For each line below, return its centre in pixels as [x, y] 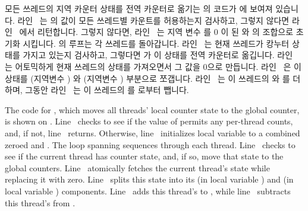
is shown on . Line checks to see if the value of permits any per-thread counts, [149, 121]
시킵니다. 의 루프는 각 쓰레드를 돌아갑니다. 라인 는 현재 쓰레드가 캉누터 [156, 43]
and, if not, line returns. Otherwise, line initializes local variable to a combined [153, 132]
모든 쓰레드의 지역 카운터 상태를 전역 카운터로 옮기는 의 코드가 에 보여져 [139, 8]
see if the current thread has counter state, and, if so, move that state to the [144, 156]
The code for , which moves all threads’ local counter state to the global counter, [152, 109]
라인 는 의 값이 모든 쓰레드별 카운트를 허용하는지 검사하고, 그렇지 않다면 [153, 20]
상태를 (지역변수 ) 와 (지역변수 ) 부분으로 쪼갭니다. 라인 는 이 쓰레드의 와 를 [147, 78]
